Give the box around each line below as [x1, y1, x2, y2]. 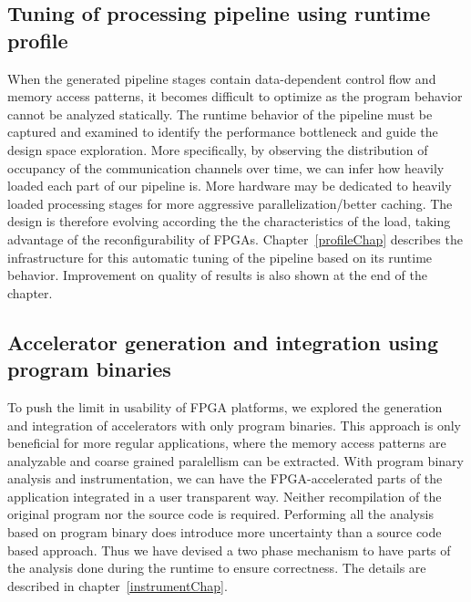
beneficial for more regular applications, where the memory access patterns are [7, 433, 446, 452]
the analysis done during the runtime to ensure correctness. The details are [7, 558, 426, 577]
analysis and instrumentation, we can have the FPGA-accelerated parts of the [7, 469, 443, 488]
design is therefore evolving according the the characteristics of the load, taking [7, 212, 451, 231]
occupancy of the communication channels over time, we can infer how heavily [7, 158, 445, 177]
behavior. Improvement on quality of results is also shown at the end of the [7, 265, 427, 285]
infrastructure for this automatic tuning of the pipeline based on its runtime [7, 247, 433, 266]
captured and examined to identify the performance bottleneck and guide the [7, 122, 438, 141]
